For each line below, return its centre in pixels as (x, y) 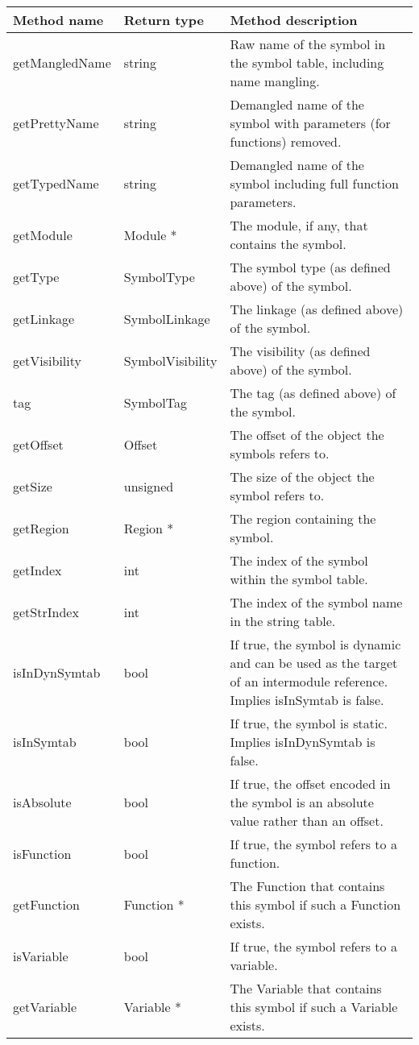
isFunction (42, 853)
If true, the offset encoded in (310, 784)
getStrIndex (46, 612)
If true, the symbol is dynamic (315, 644)
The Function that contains (307, 886)
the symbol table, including (307, 62)
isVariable (41, 956)
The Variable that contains (306, 988)
